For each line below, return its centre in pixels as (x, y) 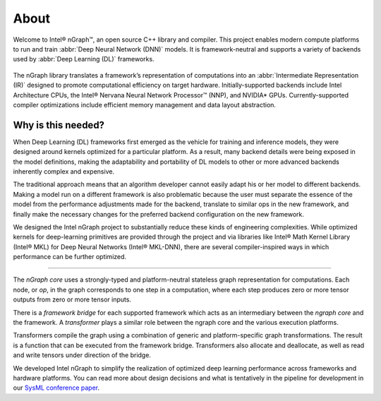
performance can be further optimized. (70, 257)
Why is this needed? (59, 125)
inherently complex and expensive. (64, 171)
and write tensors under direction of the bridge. (82, 355)
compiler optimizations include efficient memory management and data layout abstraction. (145, 104)
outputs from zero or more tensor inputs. (72, 299)
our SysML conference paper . (56, 388)
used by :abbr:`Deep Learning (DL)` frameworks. (84, 59)
